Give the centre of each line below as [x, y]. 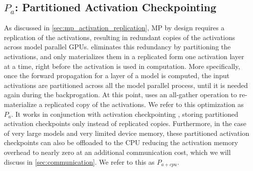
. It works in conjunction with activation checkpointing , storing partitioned [125, 114]
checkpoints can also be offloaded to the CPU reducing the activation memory [121, 142]
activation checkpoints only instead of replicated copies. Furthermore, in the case [125, 123]
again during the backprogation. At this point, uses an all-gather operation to [121, 95]
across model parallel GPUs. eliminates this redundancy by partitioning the [117, 47]
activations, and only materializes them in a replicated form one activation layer [124, 56]
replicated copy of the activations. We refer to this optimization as [144, 104]
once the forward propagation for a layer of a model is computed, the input [117, 75]
